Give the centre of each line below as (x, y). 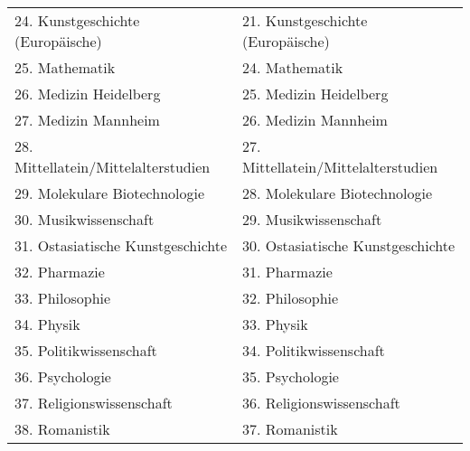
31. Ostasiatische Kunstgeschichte (121, 245)
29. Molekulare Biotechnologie (110, 193)
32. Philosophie (291, 298)
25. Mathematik (65, 67)
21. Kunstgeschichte (305, 20)
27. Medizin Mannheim (87, 120)
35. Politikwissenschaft (86, 350)
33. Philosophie (63, 298)
